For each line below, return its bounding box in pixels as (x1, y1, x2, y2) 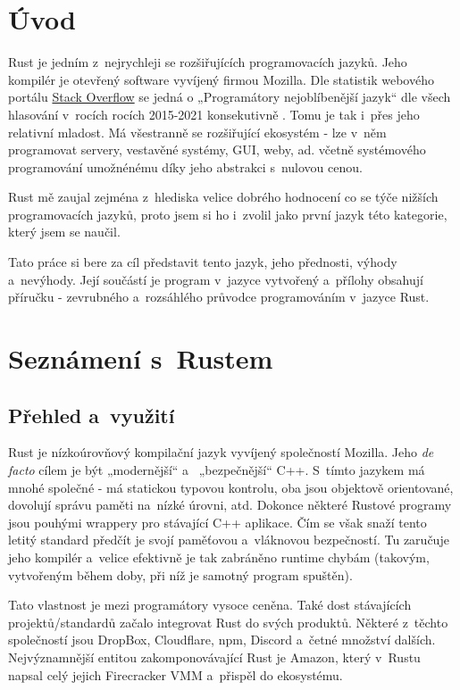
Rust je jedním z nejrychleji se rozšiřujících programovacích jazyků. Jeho (8, 53, 407, 71)
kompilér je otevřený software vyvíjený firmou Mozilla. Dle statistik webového (8, 70, 434, 88)
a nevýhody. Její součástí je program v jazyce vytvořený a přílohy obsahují (8, 270, 423, 288)
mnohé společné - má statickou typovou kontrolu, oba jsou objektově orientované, (8, 478, 454, 496)
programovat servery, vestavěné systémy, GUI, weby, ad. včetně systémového (8, 140, 426, 159)
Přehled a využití (8, 401, 175, 428)
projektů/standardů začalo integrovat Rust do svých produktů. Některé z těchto (8, 612, 448, 631)
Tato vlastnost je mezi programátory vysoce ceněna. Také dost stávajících (8, 595, 412, 614)
